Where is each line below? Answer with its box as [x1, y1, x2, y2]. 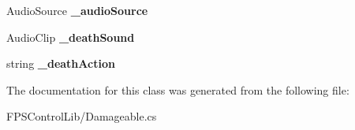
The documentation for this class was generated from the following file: [6, 81, 349, 98]
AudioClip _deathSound [6, 28, 135, 45]
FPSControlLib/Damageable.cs [6, 108, 157, 124]
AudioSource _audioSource [6, 2, 148, 18]
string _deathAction [6, 55, 115, 72]
